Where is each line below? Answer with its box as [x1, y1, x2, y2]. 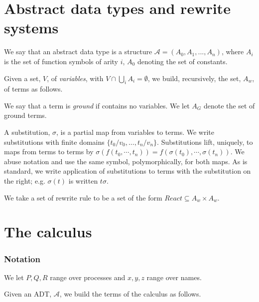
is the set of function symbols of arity [4, 56, 119, 66]
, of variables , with [47, 73, 104, 83]
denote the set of [203, 100, 255, 110]
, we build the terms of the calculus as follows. [59, 289, 201, 299]
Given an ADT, [4, 289, 52, 299]
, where [221, 46, 244, 57]
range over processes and [50, 272, 126, 282]
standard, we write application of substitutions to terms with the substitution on [4, 166, 251, 176]
